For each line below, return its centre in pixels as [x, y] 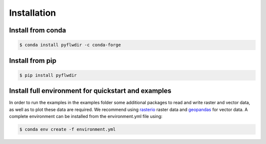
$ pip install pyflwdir [48, 75]
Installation [33, 13]
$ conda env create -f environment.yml [67, 130]
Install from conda [38, 30]
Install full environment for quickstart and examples [90, 91]
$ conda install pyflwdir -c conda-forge [70, 45]
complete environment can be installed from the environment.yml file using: [86, 116]
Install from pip [33, 61]
